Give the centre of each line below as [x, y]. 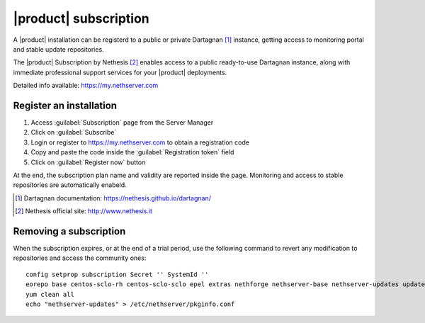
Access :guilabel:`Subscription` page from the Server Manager [122, 123]
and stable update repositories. [58, 49]
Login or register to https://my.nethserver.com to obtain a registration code [140, 142]
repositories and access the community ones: [80, 258]
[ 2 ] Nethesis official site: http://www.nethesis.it [84, 211]
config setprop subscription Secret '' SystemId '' [117, 274]
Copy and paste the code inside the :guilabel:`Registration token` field [132, 152]
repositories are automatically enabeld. [70, 185]
